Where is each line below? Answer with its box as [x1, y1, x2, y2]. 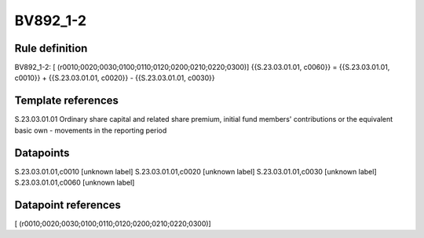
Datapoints [14, 146, 70, 159]
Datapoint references [14, 198, 122, 211]
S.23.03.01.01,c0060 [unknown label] [14, 178, 135, 188]
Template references [14, 94, 119, 108]
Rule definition [14, 42, 88, 55]
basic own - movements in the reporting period [14, 126, 167, 135]
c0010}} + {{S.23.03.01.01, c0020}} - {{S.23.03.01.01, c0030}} [14, 73, 215, 82]
